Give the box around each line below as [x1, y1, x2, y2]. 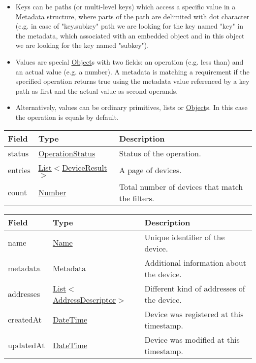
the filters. [119, 192, 155, 204]
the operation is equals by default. [15, 111, 119, 122]
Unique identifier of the [144, 231, 225, 243]
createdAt [8, 314, 42, 326]
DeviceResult [62, 161, 107, 173]
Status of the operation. [119, 147, 201, 159]
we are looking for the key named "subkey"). [15, 40, 149, 50]
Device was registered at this [144, 308, 244, 320]
